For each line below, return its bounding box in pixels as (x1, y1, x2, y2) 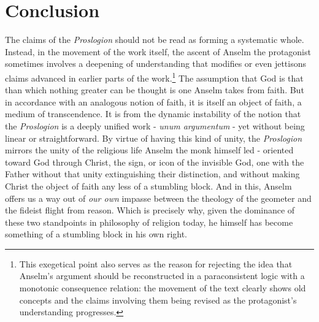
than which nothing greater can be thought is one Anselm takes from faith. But (5, 83, 304, 96)
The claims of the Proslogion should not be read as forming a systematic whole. (5, 33, 304, 46)
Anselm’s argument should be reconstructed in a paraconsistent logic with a (19, 269, 305, 282)
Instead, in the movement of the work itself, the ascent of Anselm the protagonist (5, 45, 311, 58)
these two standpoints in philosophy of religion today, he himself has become (5, 215, 293, 228)
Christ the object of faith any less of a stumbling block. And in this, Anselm (5, 179, 292, 192)
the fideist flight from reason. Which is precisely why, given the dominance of (5, 204, 295, 217)
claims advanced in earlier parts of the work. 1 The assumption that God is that (5, 69, 304, 84)
